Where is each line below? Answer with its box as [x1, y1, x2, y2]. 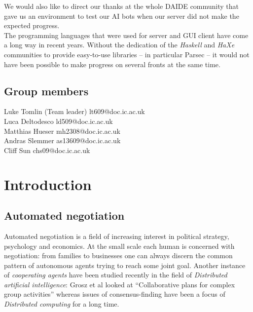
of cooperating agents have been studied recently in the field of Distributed [4, 270, 227, 280]
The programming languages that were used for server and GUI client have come [4, 30, 249, 40]
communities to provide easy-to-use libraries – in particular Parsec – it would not [4, 49, 250, 59]
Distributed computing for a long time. [4, 299, 119, 309]
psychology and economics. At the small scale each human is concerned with [4, 240, 235, 251]
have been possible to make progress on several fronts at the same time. [4, 59, 220, 69]
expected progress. [4, 20, 60, 31]
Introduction [4, 174, 92, 194]
